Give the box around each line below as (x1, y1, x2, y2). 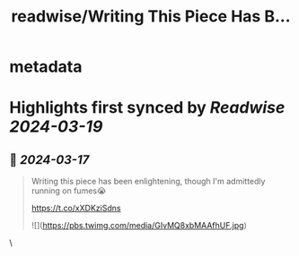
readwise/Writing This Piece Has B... (11, 6, 291, 27)
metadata (9, 56, 83, 77)
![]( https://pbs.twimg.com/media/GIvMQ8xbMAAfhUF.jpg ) (31, 220, 247, 231)
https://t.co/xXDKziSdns (31, 203, 121, 214)
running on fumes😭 (31, 185, 107, 196)
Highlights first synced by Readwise (9, 98, 286, 118)
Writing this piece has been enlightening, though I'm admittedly (31, 176, 266, 187)
